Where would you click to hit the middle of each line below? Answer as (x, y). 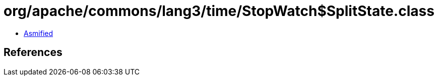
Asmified (39, 33)
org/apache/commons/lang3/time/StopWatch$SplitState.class (219, 11)
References (33, 52)
